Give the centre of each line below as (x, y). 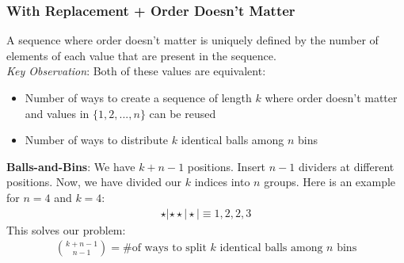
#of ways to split (165, 248)
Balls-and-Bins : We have (71, 166)
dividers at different (346, 166)
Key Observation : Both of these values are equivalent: (136, 71)
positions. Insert (227, 166)
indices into (222, 182)
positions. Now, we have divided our (94, 182)
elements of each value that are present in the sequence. (141, 55)
